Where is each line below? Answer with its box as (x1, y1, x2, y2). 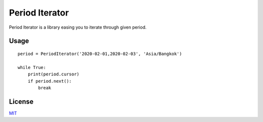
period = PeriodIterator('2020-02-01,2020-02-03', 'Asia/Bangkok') (18, 51, 182, 56)
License (9, 97, 34, 105)
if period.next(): (27, 78, 72, 84)
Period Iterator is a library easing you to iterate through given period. (9, 24, 147, 30)
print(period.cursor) (27, 71, 80, 77)
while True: (18, 65, 46, 70)
